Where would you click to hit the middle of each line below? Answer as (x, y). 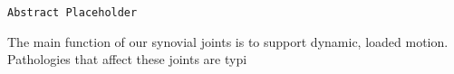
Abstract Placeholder (72, 13)
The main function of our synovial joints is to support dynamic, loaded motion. (228, 41)
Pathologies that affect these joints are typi (127, 59)
